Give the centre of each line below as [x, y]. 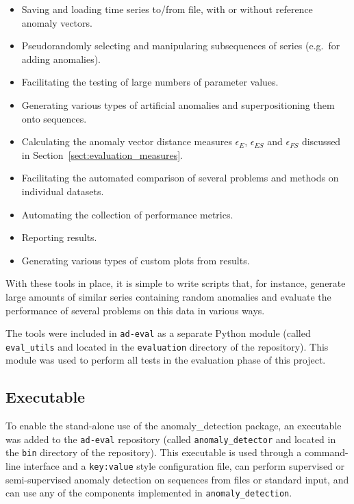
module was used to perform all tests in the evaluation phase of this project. [166, 360]
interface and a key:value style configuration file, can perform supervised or [184, 466]
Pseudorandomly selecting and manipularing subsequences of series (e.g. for [181, 46]
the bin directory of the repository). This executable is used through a [154, 452]
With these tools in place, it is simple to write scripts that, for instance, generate [176, 283]
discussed [321, 141]
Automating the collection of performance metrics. [127, 214]
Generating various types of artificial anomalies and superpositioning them [178, 104]
